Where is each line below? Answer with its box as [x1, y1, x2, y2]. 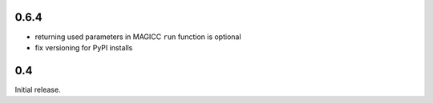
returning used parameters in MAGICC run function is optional [34, 32, 241, 42]
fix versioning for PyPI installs [34, 42, 133, 52]
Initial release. [14, 85, 61, 94]
